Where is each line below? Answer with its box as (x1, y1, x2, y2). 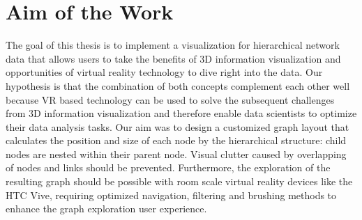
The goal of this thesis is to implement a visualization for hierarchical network (6, 38, 340, 52)
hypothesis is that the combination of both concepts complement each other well (6, 78, 350, 93)
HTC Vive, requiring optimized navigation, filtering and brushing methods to (6, 187, 337, 202)
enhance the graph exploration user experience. (6, 201, 207, 216)
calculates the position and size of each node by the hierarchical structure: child (6, 133, 347, 148)
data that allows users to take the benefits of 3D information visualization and (6, 51, 341, 65)
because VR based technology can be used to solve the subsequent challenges (6, 92, 335, 107)
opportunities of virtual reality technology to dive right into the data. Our (6, 65, 323, 79)
